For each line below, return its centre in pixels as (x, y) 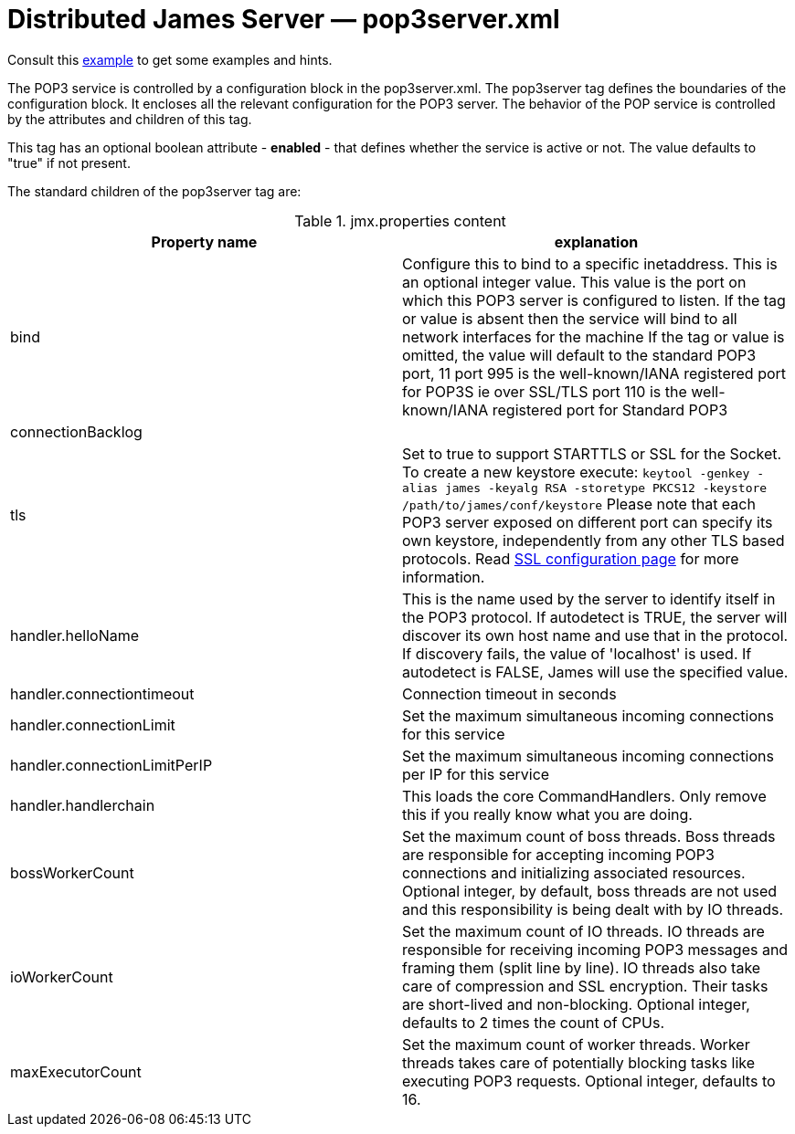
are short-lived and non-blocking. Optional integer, (576, 1004)
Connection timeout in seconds (509, 693)
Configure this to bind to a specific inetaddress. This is (590, 263)
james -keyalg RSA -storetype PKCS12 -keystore (606, 488)
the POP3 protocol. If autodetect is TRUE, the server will (595, 617)
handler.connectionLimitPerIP (111, 765)
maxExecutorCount (76, 1071)
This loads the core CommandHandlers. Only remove (584, 796)
